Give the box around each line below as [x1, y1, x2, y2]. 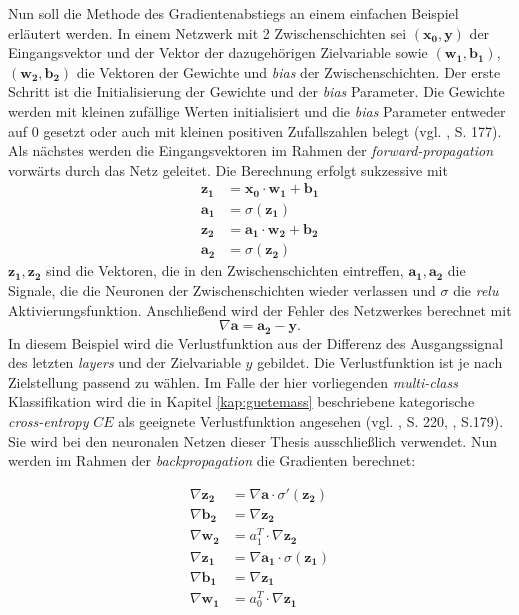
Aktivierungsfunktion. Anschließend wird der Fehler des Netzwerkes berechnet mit [8, 299, 512, 320]
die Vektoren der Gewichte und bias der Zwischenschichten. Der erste [76, 61, 501, 82]
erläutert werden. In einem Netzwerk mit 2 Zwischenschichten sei [8, 22, 407, 43]
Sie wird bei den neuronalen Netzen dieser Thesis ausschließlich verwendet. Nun [8, 430, 497, 451]
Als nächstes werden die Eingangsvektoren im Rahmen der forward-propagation [8, 140, 494, 161]
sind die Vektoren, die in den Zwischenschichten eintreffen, [46, 260, 404, 281]
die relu [453, 279, 499, 300]
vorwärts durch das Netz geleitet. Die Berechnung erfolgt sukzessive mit [8, 159, 448, 180]
